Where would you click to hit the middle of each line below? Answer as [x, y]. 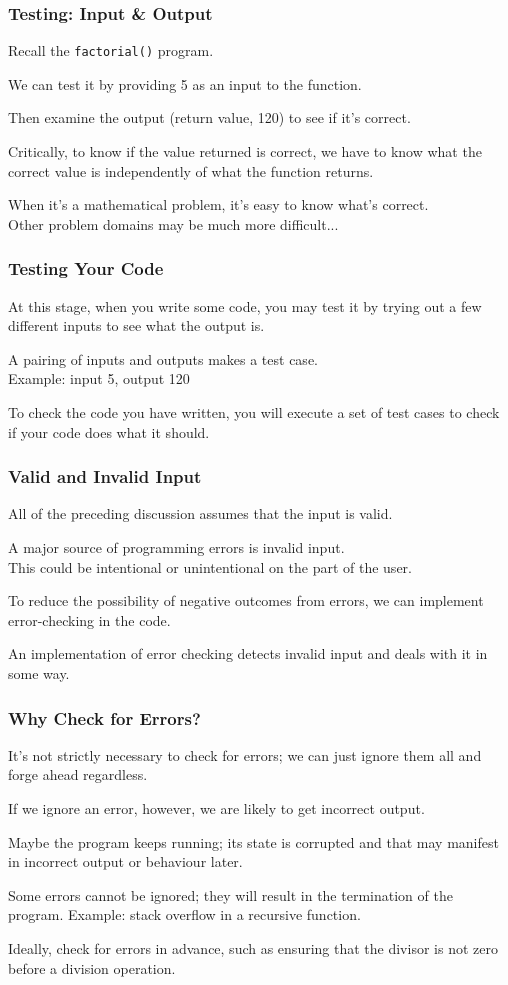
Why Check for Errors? [104, 717]
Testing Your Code [86, 268]
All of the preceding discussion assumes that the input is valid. [200, 513]
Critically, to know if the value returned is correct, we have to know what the [245, 151]
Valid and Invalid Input [105, 476]
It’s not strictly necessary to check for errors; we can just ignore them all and [245, 754]
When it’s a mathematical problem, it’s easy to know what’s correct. [218, 204]
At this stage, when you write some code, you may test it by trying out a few [245, 305]
